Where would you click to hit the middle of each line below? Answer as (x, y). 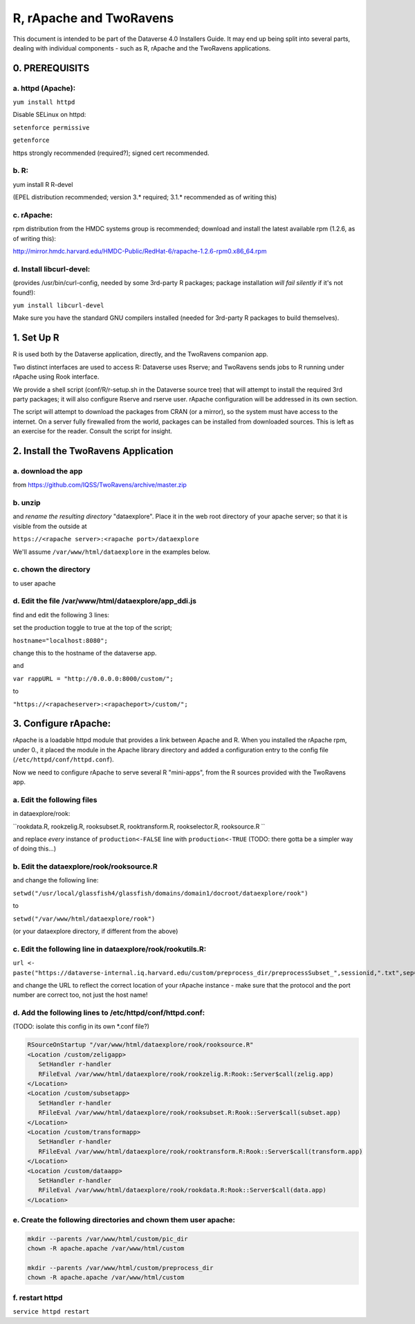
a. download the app (48, 471)
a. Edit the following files (55, 799)
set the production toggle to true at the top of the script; (92, 628)
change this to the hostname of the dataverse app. (85, 653)
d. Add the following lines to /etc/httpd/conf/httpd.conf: (109, 1013)
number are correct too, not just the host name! (80, 995)
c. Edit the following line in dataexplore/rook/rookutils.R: (110, 949)
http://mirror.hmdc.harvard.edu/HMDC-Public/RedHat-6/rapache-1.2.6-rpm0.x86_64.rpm (140, 251)
